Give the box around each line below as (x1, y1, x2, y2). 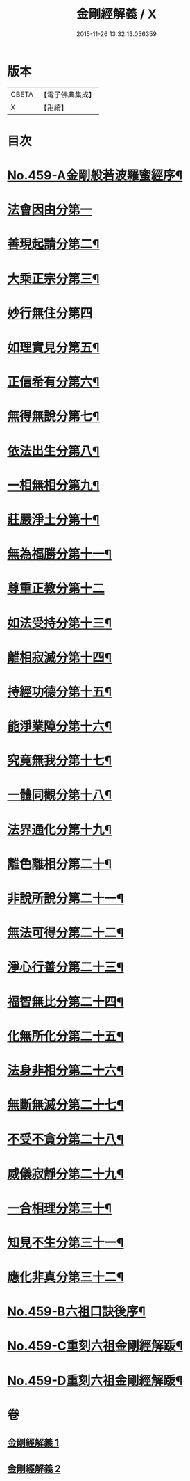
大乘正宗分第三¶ (7, 271, 100, 287)
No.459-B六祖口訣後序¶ (7, 1304, 146, 1320)
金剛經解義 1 (7, 1437, 60, 1449)
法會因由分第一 (7, 202, 93, 218)
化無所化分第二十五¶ (7, 1028, 124, 1044)
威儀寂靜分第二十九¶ (7, 1166, 124, 1182)
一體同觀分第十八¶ (7, 787, 112, 803)
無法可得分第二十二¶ (7, 925, 124, 941)
